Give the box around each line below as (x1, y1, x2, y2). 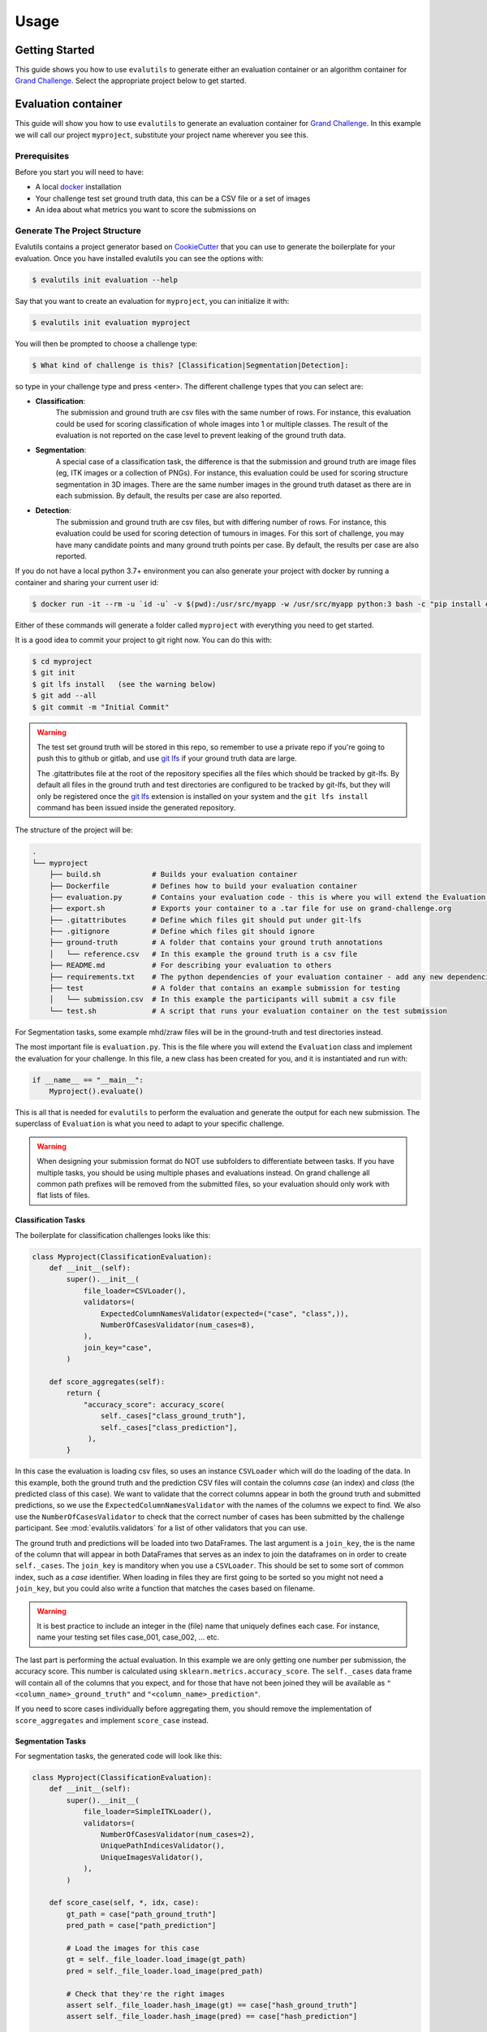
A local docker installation (35, 182, 122, 192)
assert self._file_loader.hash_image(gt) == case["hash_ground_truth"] (66, 2000, 358, 2009)
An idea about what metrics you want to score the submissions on (35, 205, 256, 215)
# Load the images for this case (66, 1943, 200, 1952)
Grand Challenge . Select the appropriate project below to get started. (15, 76, 247, 85)
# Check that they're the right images (66, 1989, 225, 1999)
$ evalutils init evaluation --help (32, 275, 179, 284)
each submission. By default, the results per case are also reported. (55, 491, 282, 501)
